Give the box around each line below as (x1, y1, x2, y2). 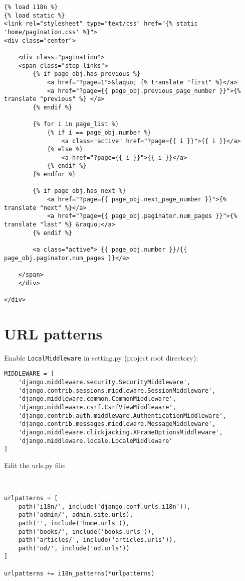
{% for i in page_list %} (33, 121, 119, 128)
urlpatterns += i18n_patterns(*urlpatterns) (4, 569, 155, 577)
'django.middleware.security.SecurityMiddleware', (18, 379, 191, 386)
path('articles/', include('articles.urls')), (18, 536, 176, 544)
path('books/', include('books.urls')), (18, 528, 155, 535)
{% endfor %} (33, 171, 76, 178)
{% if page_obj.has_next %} (33, 187, 126, 195)
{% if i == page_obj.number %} (47, 129, 151, 136)
